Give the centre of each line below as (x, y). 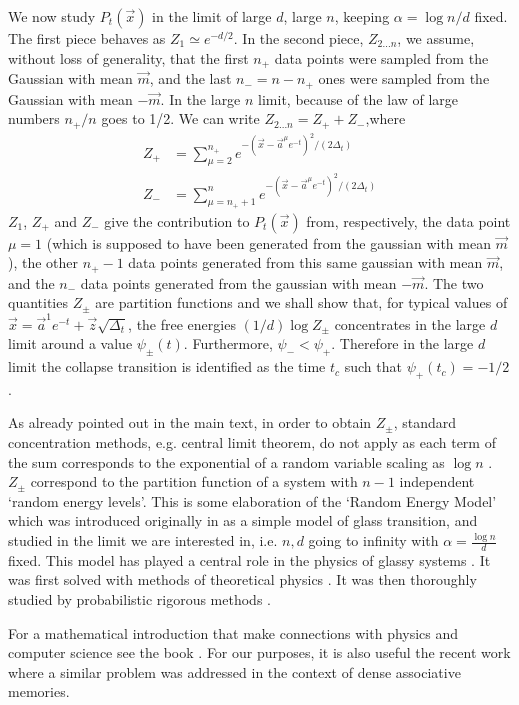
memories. (39, 691)
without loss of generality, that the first (128, 57)
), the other (43, 262)
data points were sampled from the (381, 57)
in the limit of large (212, 16)
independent (437, 481)
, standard (425, 422)
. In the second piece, (298, 38)
